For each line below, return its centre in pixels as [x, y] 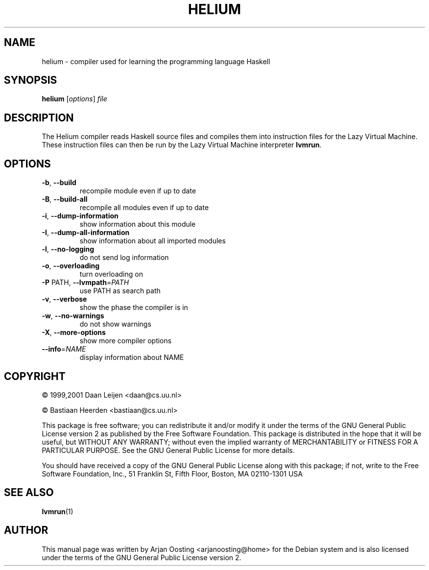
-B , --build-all [65, 199]
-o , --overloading [71, 266]
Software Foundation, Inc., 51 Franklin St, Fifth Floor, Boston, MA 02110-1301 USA [172, 474]
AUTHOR [26, 530]
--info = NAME [64, 349]
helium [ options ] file [74, 99]
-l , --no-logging [68, 249]
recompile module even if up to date [138, 191]
